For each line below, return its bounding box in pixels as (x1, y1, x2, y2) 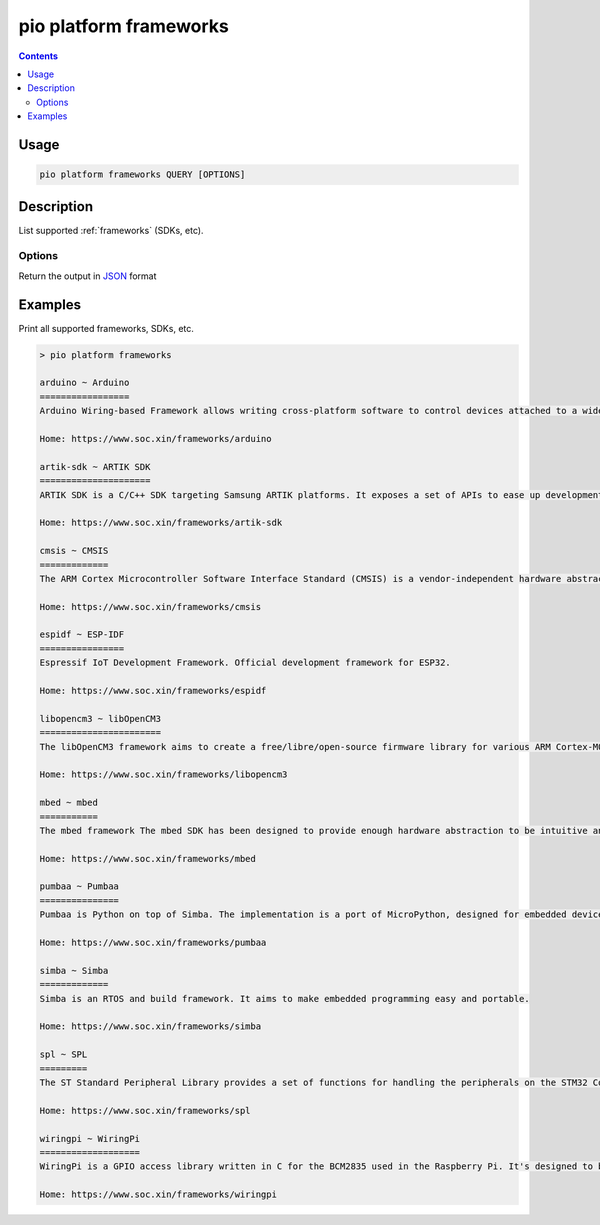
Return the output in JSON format (18, 270, 157, 282)
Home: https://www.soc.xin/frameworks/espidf (39, 685, 267, 697)
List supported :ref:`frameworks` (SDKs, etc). (18, 224, 204, 236)
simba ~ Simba (39, 965, 109, 976)
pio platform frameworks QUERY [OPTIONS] (39, 169, 246, 180)
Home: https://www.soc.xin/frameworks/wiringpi (39, 1189, 277, 1200)
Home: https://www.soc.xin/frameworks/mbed (39, 853, 257, 864)
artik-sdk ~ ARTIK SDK (39, 461, 151, 472)
